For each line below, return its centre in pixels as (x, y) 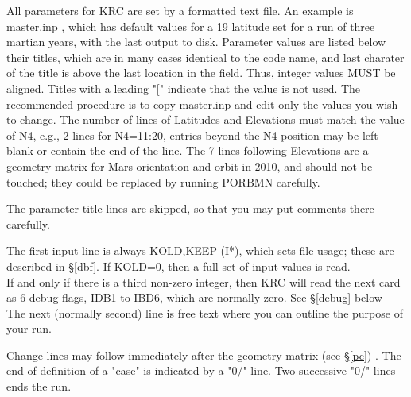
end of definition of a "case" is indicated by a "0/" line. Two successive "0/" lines (201, 370)
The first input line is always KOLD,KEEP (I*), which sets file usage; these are (200, 251)
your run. (29, 328)
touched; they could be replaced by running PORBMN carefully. (163, 181)
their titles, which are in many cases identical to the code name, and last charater (205, 57)
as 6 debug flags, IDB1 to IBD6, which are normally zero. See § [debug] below (194, 297)
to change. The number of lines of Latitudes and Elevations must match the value (205, 119)
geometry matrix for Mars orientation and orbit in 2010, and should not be (190, 166)
